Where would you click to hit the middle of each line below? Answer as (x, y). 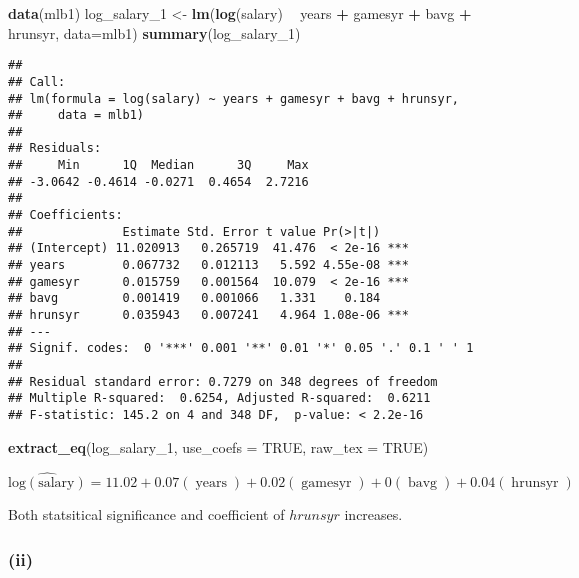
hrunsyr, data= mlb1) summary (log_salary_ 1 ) (154, 32)
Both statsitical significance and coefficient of (146, 514)
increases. (373, 514)
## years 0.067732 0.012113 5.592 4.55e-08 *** (208, 265)
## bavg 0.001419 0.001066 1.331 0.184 (194, 298)
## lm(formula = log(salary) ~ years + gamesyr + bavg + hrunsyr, (234, 98)
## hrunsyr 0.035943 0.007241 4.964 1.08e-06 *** (208, 315)
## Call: (37, 81)
